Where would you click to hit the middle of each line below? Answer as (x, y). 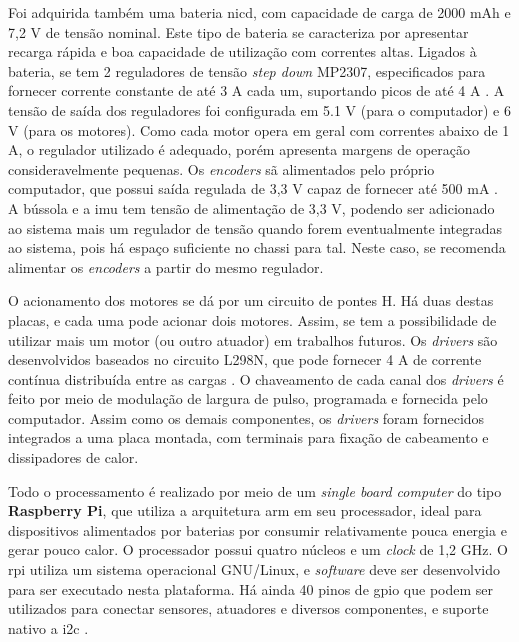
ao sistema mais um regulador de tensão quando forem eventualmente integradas (255, 227)
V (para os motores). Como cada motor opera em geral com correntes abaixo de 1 (259, 129)
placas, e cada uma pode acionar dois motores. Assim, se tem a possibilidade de (252, 319)
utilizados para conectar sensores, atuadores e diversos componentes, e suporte (248, 608)
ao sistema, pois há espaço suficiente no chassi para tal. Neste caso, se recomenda (257, 247)
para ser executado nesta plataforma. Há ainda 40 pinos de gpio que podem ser (251, 588)
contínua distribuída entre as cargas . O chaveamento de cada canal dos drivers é (256, 378)
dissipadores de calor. (73, 457)
